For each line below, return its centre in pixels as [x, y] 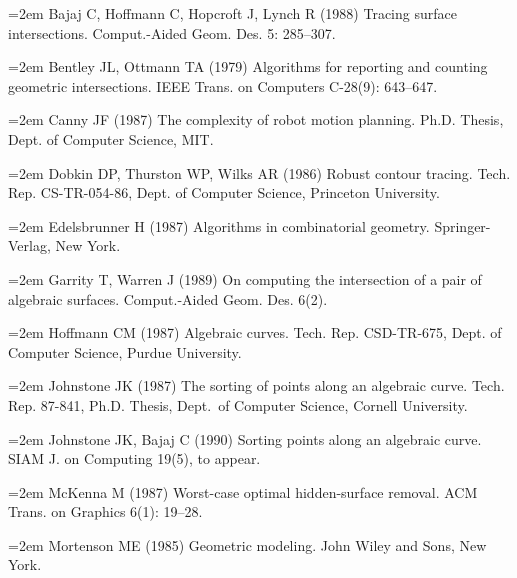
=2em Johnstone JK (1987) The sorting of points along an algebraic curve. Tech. [256, 385]
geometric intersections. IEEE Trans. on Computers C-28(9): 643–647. [223, 85]
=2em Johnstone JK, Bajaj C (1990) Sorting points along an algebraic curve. [245, 438]
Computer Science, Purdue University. [125, 351]
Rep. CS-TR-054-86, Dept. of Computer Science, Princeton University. [224, 192]
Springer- [462, 225]
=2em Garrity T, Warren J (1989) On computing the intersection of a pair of [245, 278]
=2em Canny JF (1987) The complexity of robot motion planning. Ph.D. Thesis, [256, 119]
